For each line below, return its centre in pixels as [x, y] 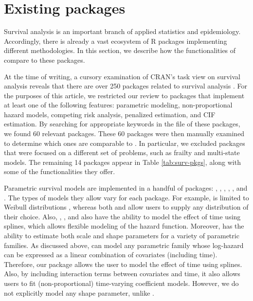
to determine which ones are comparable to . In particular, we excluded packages [125, 143]
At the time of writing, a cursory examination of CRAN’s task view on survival [122, 76]
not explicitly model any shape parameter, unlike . [79, 292]
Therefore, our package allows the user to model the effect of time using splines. [123, 264]
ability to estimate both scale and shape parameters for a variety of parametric [122, 235]
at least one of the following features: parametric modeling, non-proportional [118, 105]
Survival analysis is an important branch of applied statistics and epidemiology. [122, 31]
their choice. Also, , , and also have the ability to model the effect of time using [122, 216]
